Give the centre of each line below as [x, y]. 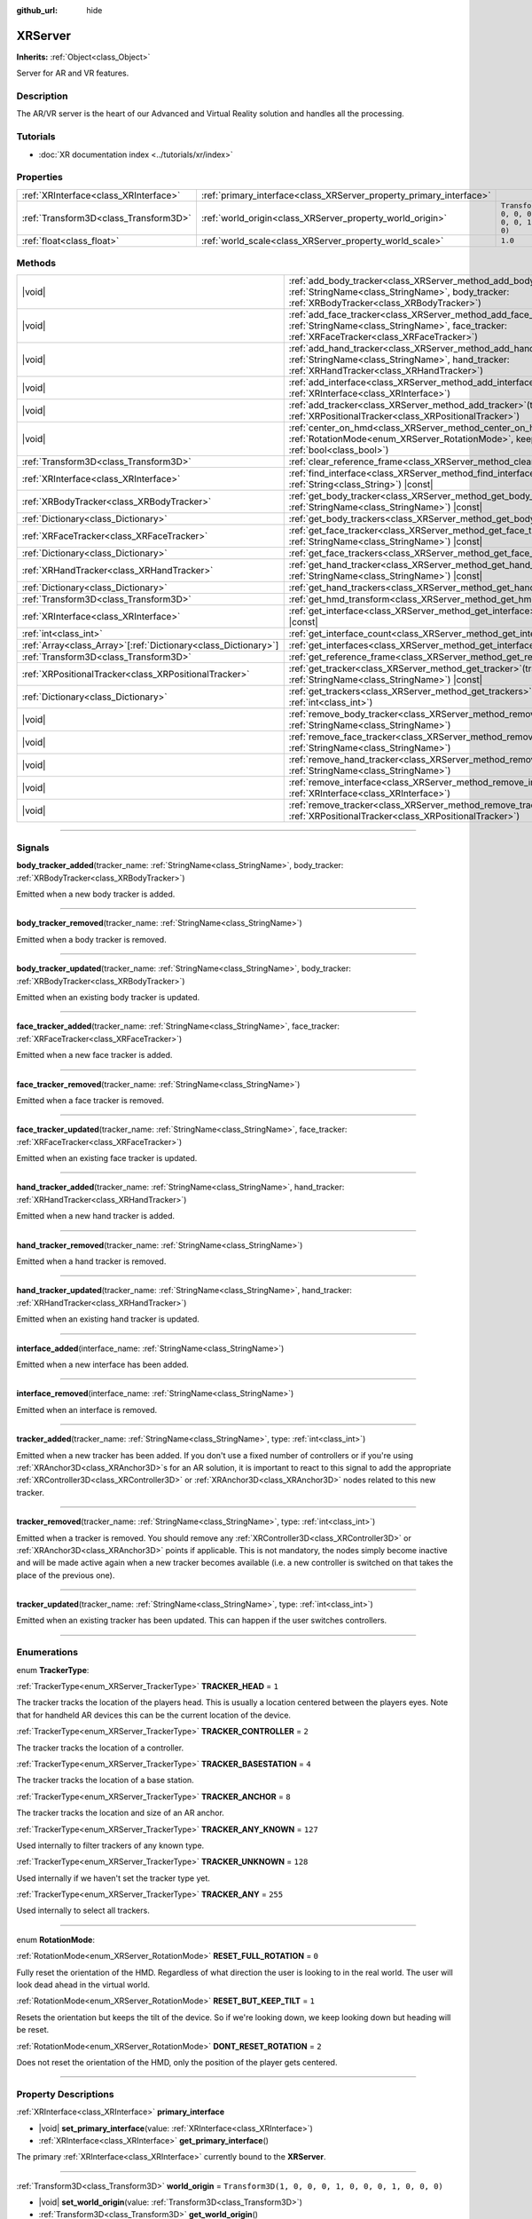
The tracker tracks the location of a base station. [105, 1781]
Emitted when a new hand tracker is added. [96, 1216]
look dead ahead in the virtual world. [83, 1985]
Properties [40, 178]
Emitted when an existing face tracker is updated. [107, 1158]
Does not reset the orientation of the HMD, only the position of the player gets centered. [177, 2062]
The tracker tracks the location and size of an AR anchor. [121, 1813]
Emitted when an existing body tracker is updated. [108, 997]
